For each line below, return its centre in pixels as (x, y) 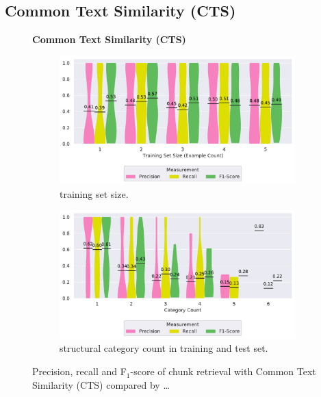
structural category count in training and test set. (164, 348)
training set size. (94, 193)
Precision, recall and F (79, 371)
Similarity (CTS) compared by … (101, 384)
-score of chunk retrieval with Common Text (223, 371)
